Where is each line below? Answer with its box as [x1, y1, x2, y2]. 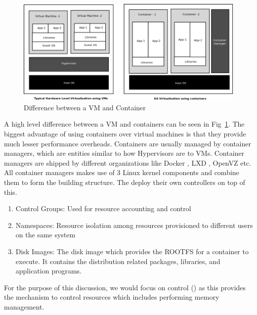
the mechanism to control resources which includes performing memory [4, 292, 219, 302]
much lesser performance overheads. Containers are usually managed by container [4, 138, 251, 148]
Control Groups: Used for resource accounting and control [15, 203, 191, 214]
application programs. [15, 266, 82, 276]
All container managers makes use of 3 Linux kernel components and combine [4, 167, 239, 178]
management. [4, 301, 44, 312]
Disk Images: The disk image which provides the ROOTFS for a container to [15, 246, 249, 256]
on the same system [15, 229, 76, 240]
